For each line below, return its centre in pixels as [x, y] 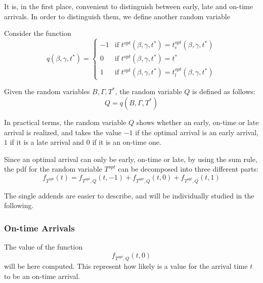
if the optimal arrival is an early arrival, [197, 132]
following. [19, 205]
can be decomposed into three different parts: [188, 169]
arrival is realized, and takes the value [63, 132]
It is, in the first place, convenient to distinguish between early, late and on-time [128, 6]
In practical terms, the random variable [65, 122]
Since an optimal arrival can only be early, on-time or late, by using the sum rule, [131, 159]
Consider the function [38, 33]
